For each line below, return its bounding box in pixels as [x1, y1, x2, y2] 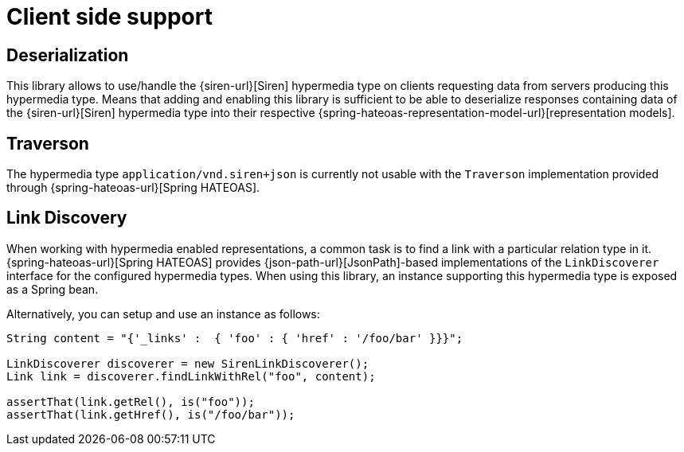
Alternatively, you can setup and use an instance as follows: [6, 306, 320, 321]
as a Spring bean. [6, 282, 99, 296]
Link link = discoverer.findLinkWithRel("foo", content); [6, 369, 376, 383]
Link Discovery [6, 208, 127, 228]
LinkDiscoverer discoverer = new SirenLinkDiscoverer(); [6, 357, 369, 370]
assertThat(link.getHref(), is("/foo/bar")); [6, 407, 295, 421]
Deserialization [6, 45, 129, 65]
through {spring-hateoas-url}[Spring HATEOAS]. [6, 181, 260, 195]
